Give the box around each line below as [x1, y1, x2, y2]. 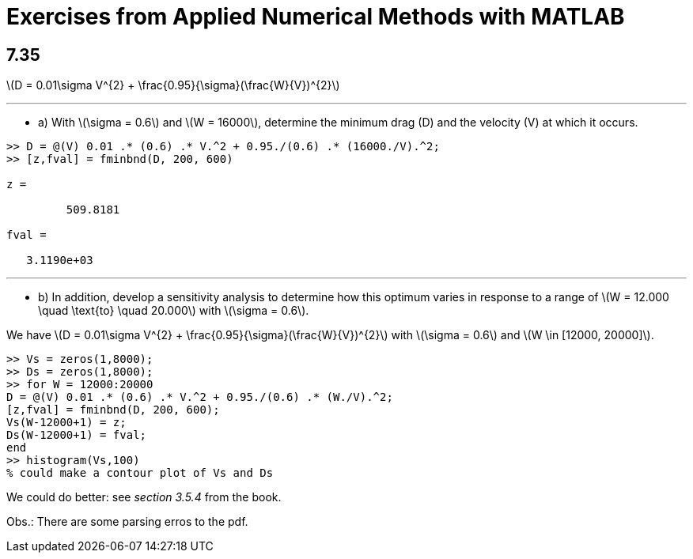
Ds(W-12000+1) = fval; [6, 429, 147, 442]
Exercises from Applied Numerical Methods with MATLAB [6, 3, 625, 30]
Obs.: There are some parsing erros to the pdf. [6, 515, 248, 529]
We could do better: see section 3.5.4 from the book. [6, 490, 282, 504]
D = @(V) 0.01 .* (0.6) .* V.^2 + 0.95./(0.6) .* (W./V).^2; [6, 391, 393, 404]
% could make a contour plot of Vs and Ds [6, 466, 274, 480]
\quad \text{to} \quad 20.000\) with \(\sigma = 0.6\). [38, 304, 309, 318]
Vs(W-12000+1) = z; [6, 416, 127, 429]
